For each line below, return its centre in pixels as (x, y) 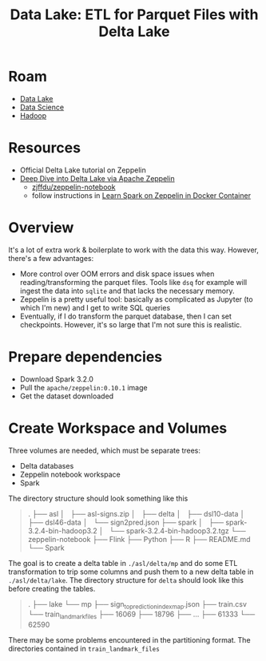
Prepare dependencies (85, 357)
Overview (41, 228)
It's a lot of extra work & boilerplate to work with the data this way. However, (134, 250)
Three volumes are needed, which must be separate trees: (105, 450)
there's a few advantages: (51, 258)
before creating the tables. (52, 588)
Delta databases (47, 465)
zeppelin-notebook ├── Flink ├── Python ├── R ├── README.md (139, 539)
